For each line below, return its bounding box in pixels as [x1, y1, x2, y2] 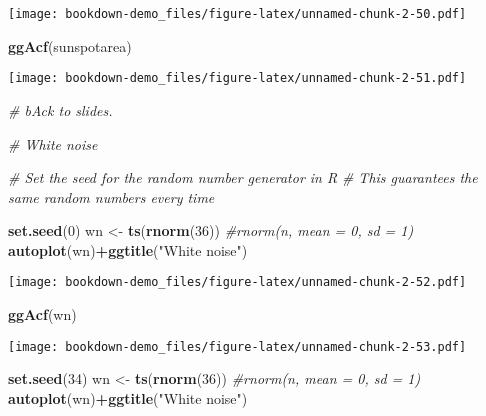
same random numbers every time [8, 186, 215, 207]
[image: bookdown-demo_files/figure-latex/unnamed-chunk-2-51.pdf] [8, 71, 467, 86]
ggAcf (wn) [8, 304, 77, 325]
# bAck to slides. [8, 99, 113, 120]
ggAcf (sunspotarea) [8, 35, 132, 56]
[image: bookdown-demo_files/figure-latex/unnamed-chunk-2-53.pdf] [8, 339, 467, 354]
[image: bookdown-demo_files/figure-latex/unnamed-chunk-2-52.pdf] [8, 275, 467, 290]
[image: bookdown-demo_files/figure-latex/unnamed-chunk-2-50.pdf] [8, 7, 467, 21]
